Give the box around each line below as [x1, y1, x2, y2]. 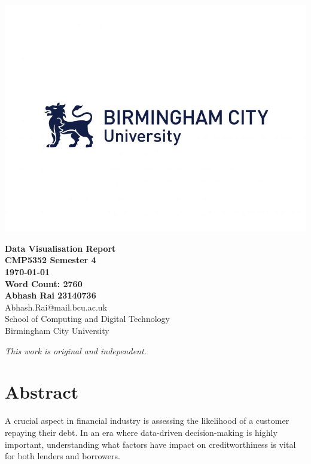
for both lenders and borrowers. [5, 450, 120, 462]
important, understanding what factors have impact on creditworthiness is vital [5, 438, 296, 450]
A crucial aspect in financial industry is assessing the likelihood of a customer [5, 414, 289, 427]
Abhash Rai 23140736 [5, 289, 96, 302]
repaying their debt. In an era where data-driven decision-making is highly [5, 426, 278, 438]
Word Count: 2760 [5, 277, 83, 290]
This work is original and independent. [5, 344, 147, 357]
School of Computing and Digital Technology [5, 312, 170, 325]
